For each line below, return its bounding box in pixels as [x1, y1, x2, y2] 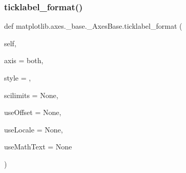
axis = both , [4, 55, 44, 66]
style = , [4, 72, 31, 83]
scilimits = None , [4, 89, 58, 100]
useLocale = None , [4, 124, 63, 134]
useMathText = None [4, 141, 72, 152]
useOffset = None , [4, 107, 61, 118]
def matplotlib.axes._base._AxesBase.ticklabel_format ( [4, 21, 182, 31]
